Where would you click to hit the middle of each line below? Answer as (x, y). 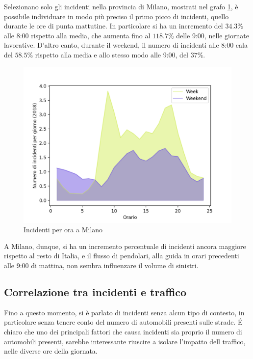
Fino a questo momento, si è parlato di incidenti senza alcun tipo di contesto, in (124, 312)
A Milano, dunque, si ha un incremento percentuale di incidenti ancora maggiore (125, 246)
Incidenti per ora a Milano (63, 230)
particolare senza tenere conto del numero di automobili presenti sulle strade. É (123, 322)
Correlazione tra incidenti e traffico (95, 291)
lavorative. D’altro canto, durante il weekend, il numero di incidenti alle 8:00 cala (126, 45)
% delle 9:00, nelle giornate (208, 35)
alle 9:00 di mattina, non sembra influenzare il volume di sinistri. (101, 265)
